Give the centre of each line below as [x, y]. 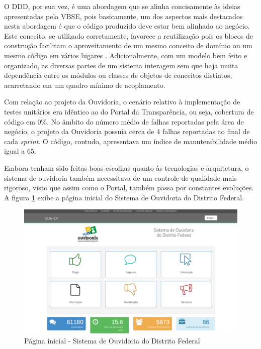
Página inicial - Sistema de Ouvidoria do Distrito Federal [112, 341]
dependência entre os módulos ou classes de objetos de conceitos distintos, [118, 75]
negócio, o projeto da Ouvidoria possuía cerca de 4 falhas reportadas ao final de [127, 131]
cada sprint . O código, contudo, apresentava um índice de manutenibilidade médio [131, 141]
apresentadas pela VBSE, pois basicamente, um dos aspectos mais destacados [123, 16]
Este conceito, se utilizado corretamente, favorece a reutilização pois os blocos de [128, 35]
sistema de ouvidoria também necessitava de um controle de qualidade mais [120, 178]
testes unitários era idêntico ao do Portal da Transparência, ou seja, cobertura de [129, 111]
